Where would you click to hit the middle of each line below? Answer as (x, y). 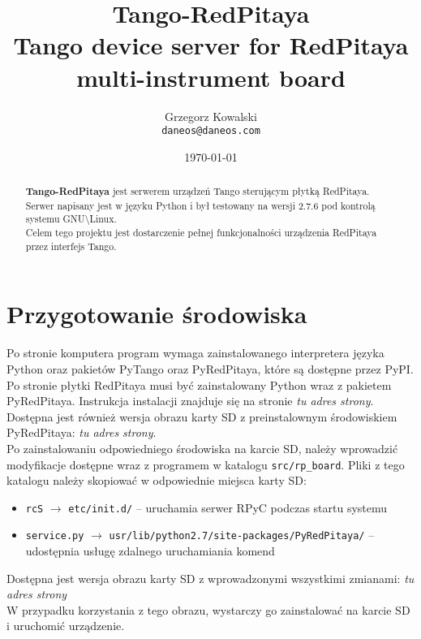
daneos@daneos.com (211, 131)
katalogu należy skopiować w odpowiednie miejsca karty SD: (157, 480)
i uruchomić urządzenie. (66, 626)
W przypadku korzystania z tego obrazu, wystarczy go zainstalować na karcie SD (208, 609)
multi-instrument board (211, 77)
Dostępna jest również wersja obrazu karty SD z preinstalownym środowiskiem (202, 416)
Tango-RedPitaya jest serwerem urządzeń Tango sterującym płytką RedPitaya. (198, 192)
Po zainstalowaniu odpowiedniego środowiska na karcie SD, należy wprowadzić (202, 448)
